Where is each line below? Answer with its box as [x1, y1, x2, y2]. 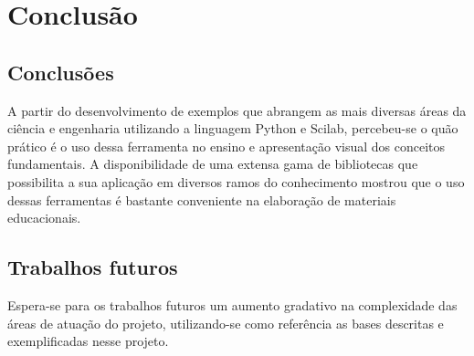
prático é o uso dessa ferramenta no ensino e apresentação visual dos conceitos [7, 136, 446, 155]
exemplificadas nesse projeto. [7, 331, 169, 351]
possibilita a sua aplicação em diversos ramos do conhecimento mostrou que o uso [7, 172, 465, 191]
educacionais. [7, 208, 81, 227]
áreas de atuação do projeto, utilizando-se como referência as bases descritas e [7, 313, 444, 332]
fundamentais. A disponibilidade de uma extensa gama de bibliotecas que [7, 154, 418, 173]
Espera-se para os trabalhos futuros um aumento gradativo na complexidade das [7, 295, 458, 314]
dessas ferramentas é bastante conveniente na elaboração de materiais [7, 190, 396, 209]
